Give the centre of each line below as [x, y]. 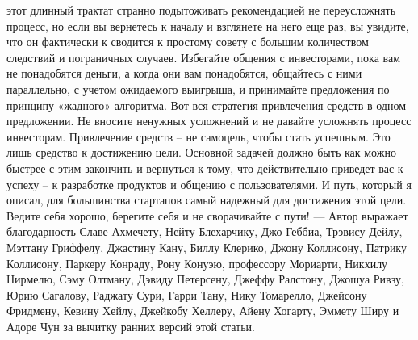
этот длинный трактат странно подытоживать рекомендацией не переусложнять [201, 10]
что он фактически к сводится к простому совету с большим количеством [188, 42]
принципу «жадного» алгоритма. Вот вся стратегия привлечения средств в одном [207, 105]
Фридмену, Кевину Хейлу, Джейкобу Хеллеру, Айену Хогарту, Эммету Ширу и [203, 311]
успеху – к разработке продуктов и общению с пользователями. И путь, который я [209, 184]
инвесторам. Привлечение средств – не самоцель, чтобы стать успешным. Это [199, 136]
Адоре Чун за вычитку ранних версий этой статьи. [131, 326]
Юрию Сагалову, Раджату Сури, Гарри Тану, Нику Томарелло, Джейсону [187, 294]
